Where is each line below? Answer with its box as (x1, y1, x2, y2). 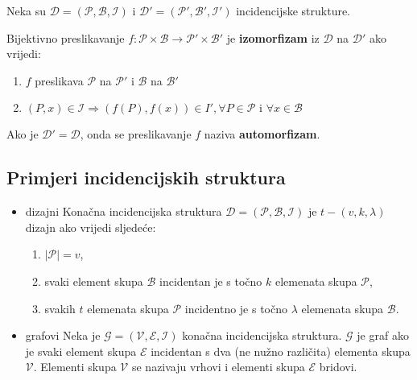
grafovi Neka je (25, 327, 101, 344)
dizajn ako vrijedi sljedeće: (25, 218, 156, 235)
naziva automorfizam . (204, 126, 320, 142)
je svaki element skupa (25, 342, 137, 359)
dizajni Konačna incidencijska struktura (25, 203, 222, 220)
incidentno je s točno (184, 299, 288, 316)
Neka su (6, 2, 47, 19)
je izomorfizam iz (226, 29, 320, 46)
